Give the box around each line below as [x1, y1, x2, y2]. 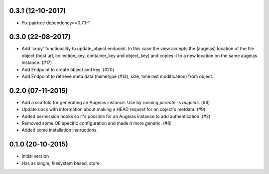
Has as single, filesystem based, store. [21, 160, 101, 166]
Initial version [21, 153, 49, 159]
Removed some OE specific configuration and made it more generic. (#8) [21, 120, 172, 126]
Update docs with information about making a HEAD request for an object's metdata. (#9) [21, 107, 206, 113]
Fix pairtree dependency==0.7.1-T [21, 20, 91, 26]
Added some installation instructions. [21, 127, 98, 133]
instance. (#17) [21, 59, 52, 65]
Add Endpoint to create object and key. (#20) [21, 66, 115, 72]
